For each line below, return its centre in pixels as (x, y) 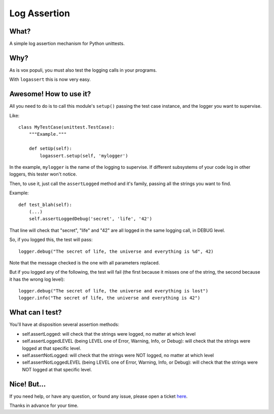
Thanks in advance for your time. (44, 406)
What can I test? (36, 313)
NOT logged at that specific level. (57, 369)
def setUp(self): (50, 149)
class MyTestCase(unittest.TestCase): (67, 127)
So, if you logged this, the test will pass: (51, 240)
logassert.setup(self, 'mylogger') (84, 156)
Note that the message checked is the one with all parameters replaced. (84, 262)
